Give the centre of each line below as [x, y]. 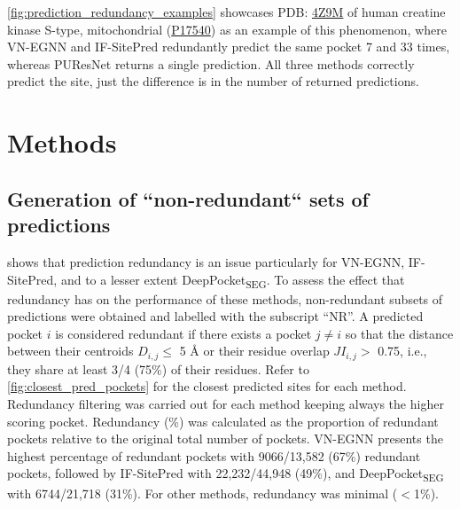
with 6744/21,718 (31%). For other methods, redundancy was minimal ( [203, 493]
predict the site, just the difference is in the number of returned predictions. [213, 81]
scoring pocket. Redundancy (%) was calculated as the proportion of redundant [223, 421]
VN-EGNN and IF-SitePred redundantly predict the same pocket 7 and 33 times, [229, 47]
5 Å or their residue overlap [254, 351]
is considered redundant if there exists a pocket [183, 333]
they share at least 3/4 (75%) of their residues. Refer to [158, 368]
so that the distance [399, 333]
